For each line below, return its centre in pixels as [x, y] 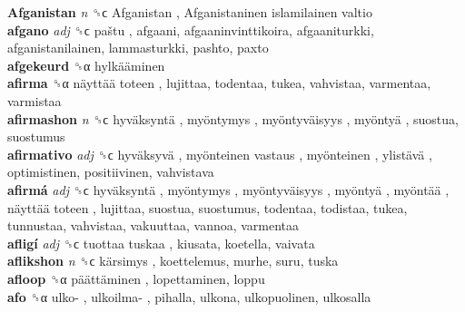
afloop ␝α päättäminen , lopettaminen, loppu [136, 278]
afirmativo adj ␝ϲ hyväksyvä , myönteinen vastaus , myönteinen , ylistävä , [220, 154]
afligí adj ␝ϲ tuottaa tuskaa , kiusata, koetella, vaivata [161, 243]
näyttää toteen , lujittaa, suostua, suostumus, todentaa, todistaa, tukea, [208, 207]
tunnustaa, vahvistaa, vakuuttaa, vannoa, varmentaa [153, 225]
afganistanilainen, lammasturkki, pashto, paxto [138, 48]
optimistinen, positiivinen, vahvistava [111, 172]
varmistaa [35, 100]
